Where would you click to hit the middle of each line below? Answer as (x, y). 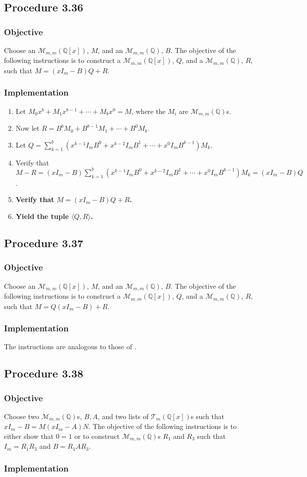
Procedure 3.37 (44, 243)
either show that (29, 436)
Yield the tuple (42, 216)
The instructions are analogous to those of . (70, 346)
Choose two (22, 416)
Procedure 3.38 (44, 373)
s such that (208, 416)
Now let (28, 128)
